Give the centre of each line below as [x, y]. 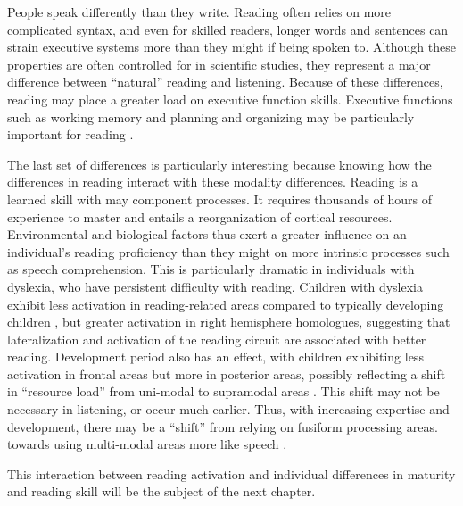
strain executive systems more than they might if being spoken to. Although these [231, 47]
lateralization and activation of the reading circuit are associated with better [217, 339]
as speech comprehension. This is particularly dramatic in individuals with [211, 269]
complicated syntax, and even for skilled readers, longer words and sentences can [228, 29]
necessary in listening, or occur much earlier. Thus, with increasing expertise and [228, 409]
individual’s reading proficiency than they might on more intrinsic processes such [228, 251]
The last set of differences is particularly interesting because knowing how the [219, 164]
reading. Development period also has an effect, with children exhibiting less [215, 357]
